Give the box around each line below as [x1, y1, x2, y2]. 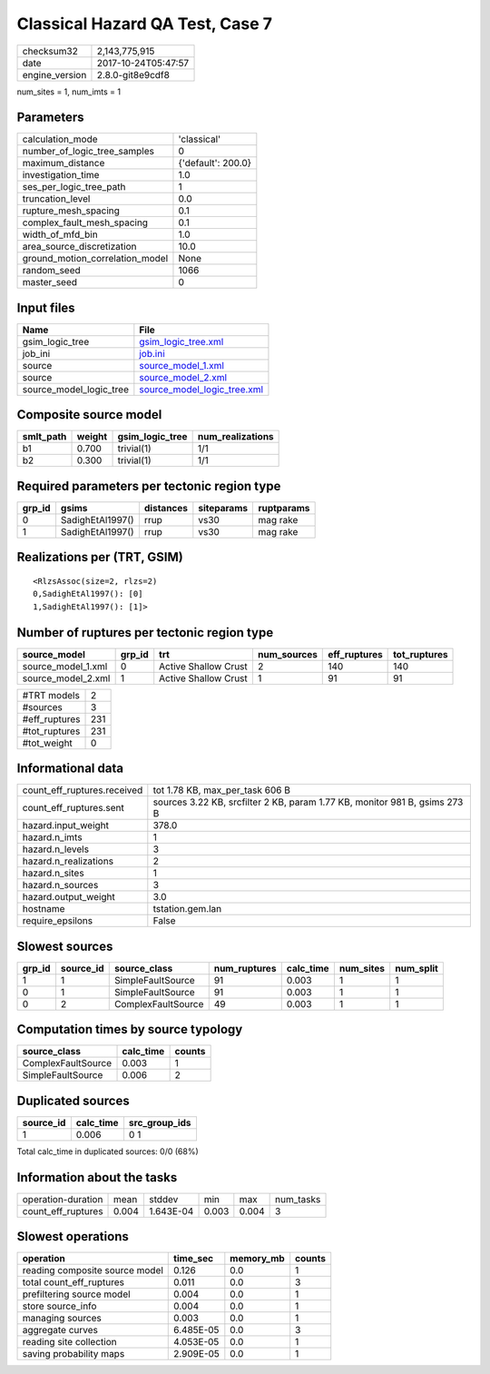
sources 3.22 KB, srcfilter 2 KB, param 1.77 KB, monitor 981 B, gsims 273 [152, 796, 464, 808]
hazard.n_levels [22, 843, 90, 855]
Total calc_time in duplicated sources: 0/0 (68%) [16, 1145, 199, 1157]
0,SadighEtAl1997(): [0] [33, 588, 143, 599]
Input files [16, 300, 76, 315]
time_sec [173, 1252, 213, 1265]
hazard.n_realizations [22, 855, 113, 867]
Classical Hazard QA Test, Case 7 [16, 14, 272, 34]
